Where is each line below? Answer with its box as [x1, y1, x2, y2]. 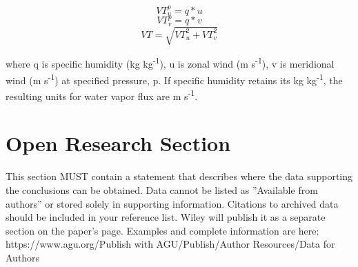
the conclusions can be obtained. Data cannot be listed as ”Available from [6, 182, 318, 197]
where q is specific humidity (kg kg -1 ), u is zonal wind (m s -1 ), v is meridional [6, 55, 335, 71]
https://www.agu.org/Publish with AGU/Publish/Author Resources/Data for [6, 237, 335, 251]
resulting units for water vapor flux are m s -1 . [6, 86, 198, 103]
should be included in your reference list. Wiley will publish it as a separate [6, 210, 326, 224]
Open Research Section [6, 129, 231, 157]
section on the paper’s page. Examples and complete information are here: [6, 223, 319, 237]
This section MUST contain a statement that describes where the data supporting [6, 169, 353, 184]
